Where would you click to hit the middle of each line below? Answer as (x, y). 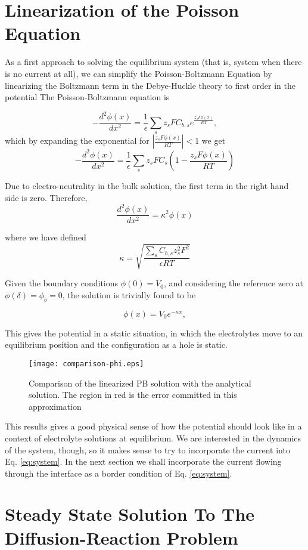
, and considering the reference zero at (234, 283)
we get (214, 140)
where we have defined (46, 237)
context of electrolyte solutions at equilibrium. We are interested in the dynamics (153, 438)
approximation (55, 406)
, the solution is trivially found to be (129, 294)
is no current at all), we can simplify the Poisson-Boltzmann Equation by (139, 73)
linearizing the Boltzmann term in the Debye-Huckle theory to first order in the (150, 85)
